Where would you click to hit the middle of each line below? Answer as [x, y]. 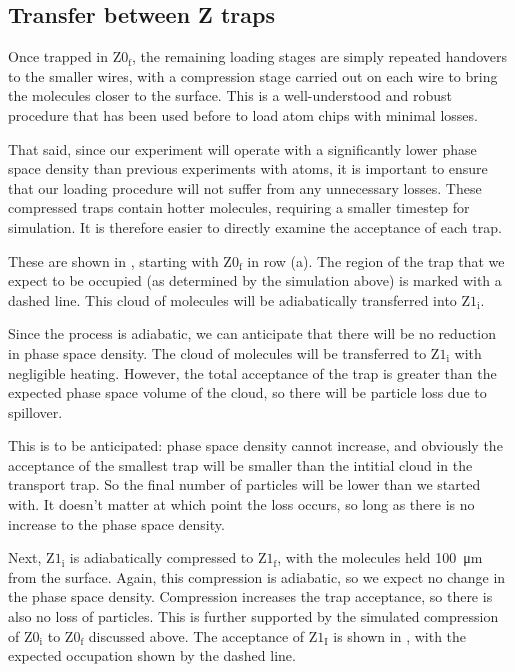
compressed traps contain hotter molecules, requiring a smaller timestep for [239, 207]
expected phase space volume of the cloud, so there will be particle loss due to [247, 392]
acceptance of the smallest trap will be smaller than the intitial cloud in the [240, 464]
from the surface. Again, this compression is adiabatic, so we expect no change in [257, 576]
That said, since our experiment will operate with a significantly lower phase [242, 148]
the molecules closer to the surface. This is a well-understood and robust [230, 95]
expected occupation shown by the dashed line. [152, 655]
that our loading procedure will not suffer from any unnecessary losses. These [245, 187]
